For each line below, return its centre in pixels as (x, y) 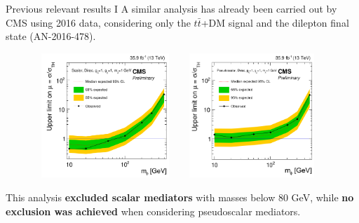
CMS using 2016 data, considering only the (98, 22)
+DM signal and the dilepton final (275, 22)
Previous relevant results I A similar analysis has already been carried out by (171, 8)
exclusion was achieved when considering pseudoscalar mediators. (153, 211)
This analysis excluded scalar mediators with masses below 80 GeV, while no (180, 197)
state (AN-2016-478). (51, 36)
